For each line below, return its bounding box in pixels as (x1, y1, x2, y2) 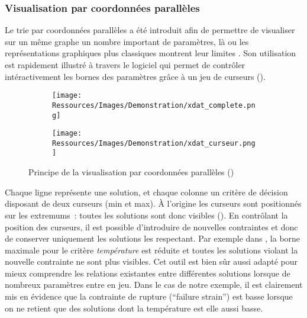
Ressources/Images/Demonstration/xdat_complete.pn (52, 101, 256, 110)
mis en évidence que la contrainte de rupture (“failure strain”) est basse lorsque (5, 290, 293, 303)
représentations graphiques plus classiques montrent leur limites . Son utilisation (5, 47, 296, 59)
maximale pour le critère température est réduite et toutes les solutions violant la (5, 243, 298, 256)
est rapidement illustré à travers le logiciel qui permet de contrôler (5, 59, 245, 70)
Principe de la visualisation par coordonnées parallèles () (28, 166, 234, 178)
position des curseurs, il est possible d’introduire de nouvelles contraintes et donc (5, 220, 298, 233)
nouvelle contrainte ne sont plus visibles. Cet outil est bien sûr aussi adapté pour (5, 255, 298, 268)
